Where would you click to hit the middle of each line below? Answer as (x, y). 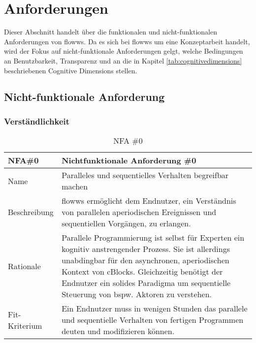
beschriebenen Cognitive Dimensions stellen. (71, 70)
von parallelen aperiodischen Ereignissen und (139, 212)
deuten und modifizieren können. (118, 331)
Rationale (24, 266)
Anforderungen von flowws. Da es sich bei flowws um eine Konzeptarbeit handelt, (127, 41)
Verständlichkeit (37, 121)
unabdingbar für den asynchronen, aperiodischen (145, 260)
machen (75, 187)
